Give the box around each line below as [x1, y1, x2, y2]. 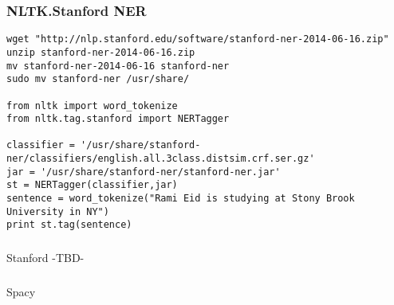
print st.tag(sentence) [6, 219, 132, 231]
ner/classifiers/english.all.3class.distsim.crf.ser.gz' [6, 153, 315, 165]
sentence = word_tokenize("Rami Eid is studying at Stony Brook [6, 193, 355, 205]
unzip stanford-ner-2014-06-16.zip [6, 46, 195, 58]
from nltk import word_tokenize [6, 100, 178, 111]
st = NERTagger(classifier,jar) [6, 179, 178, 191]
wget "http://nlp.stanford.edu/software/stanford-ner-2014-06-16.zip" [6, 33, 389, 45]
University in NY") [6, 205, 109, 217]
